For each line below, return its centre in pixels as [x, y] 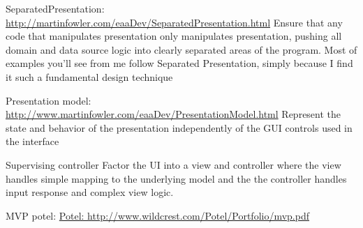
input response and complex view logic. [90, 192]
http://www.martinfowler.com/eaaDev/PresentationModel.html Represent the [173, 114]
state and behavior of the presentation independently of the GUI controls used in [179, 127]
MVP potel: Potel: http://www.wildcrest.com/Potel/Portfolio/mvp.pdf [158, 215]
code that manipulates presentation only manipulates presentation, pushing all [174, 36]
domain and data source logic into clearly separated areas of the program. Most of [181, 49]
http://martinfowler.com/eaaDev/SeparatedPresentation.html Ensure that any [174, 22]
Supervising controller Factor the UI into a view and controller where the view [173, 164]
